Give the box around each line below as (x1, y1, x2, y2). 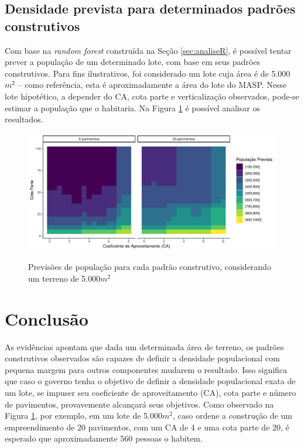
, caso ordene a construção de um (172, 409, 292, 422)
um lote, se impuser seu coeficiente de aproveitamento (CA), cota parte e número (5, 387, 296, 399)
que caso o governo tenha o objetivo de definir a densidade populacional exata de (5, 375, 296, 387)
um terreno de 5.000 (28, 272, 100, 284)
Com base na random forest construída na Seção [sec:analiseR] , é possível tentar (5, 44, 292, 56)
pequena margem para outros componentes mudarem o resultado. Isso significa (5, 363, 288, 375)
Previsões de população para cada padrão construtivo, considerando (28, 261, 271, 273)
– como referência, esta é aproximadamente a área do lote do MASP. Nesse (18, 78, 287, 91)
